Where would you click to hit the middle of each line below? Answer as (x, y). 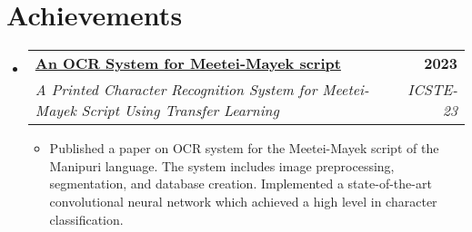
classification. (86, 219)
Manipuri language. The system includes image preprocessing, (222, 165)
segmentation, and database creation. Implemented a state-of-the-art (241, 184)
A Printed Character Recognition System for (176, 90)
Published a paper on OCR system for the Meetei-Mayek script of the (244, 148)
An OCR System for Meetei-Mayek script (188, 63)
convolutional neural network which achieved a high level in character (243, 201)
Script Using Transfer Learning (180, 111)
